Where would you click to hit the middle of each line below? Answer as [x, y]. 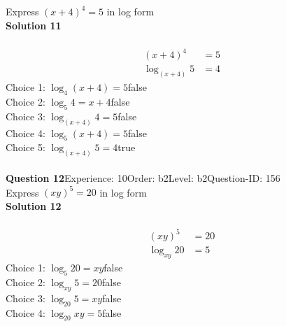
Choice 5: [26, 147]
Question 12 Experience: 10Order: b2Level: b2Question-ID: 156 [143, 177]
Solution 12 [34, 205]
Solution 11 [34, 25]
